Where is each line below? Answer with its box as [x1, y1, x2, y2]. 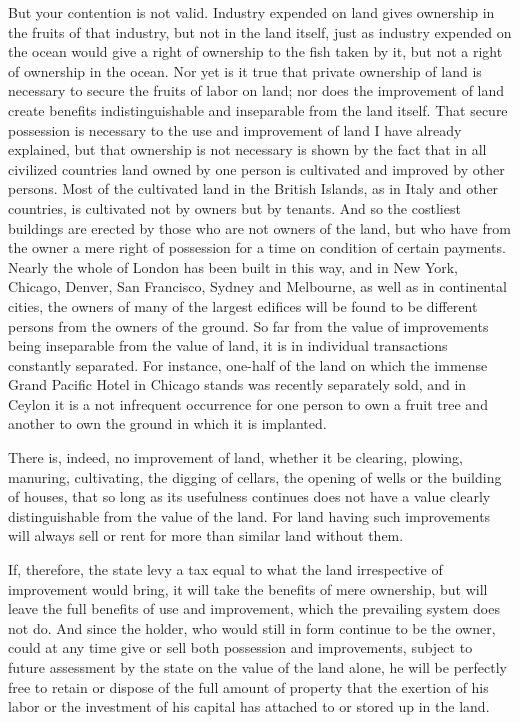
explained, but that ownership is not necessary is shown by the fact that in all [8, 139, 487, 160]
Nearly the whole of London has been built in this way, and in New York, [8, 256, 459, 277]
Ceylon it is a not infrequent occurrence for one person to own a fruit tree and [8, 393, 488, 414]
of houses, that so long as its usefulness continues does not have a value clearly [8, 486, 491, 507]
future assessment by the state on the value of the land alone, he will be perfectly [8, 657, 507, 677]
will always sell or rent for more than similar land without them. [8, 525, 404, 546]
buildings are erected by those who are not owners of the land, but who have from [8, 217, 511, 238]
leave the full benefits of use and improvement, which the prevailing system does [8, 598, 500, 619]
